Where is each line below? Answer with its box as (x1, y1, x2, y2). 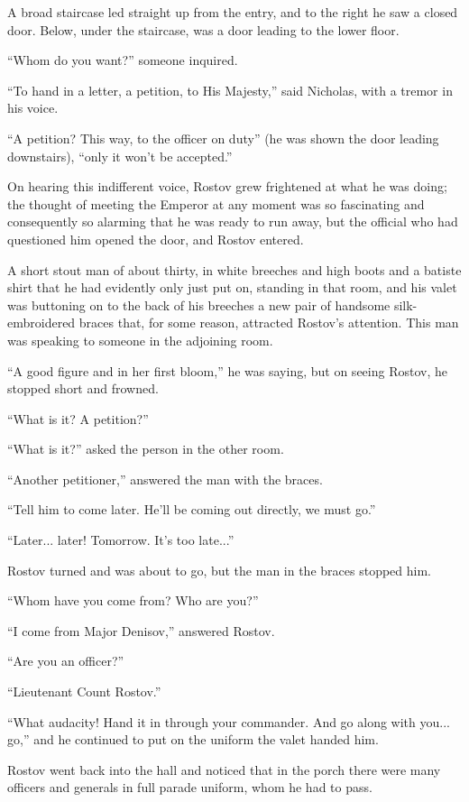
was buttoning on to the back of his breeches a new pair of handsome (7, 295, 391, 314)
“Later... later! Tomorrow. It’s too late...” (7, 530, 234, 549)
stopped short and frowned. (7, 379, 159, 398)
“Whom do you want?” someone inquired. (7, 51, 238, 69)
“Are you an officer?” (7, 651, 124, 670)
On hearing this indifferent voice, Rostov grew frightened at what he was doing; (7, 177, 447, 196)
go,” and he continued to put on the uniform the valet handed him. (7, 730, 379, 749)
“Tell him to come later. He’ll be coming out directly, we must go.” (7, 500, 376, 519)
